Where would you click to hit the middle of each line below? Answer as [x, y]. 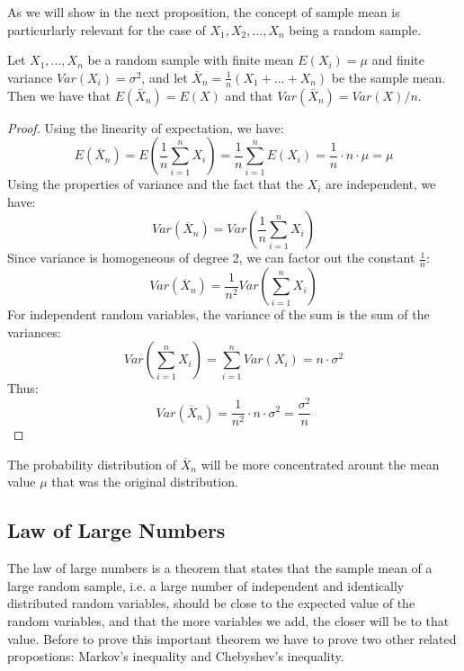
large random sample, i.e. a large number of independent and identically [206, 585]
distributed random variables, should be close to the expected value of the [211, 603]
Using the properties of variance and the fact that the [155, 184]
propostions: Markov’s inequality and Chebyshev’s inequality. [176, 656]
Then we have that [59, 95]
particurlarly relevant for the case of [107, 29]
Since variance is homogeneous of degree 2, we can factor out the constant [211, 258]
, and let [165, 77]
